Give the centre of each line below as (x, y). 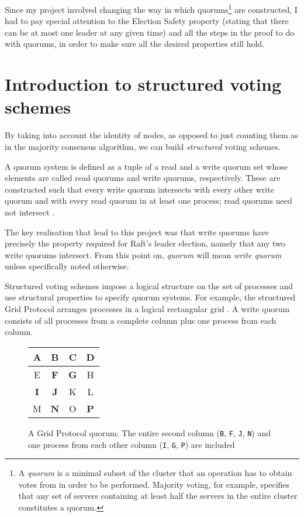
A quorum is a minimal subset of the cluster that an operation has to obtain (155, 473)
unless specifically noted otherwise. (67, 266)
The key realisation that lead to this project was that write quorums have (137, 232)
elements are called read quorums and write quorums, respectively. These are (143, 178)
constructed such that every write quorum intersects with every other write (139, 189)
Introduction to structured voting (143, 84)
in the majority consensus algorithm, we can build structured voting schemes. (143, 146)
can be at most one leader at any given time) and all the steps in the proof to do (150, 32)
